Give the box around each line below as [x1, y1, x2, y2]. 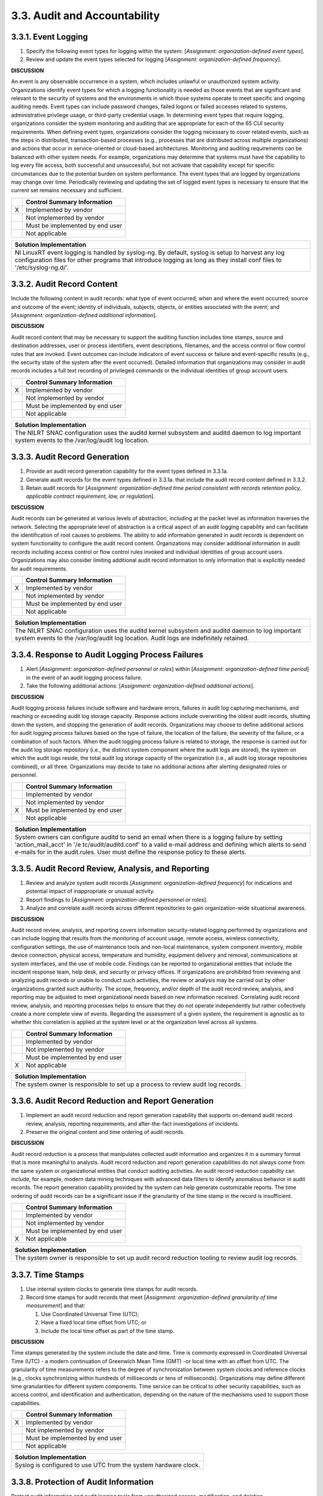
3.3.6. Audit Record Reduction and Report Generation [11, 1096, 214, 1106]
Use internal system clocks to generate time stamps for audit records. [26, 1285, 199, 1293]
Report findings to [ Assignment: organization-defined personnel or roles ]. [26, 896, 208, 903]
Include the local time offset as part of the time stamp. [41, 1327, 175, 1334]
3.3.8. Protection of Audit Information [11, 1477, 154, 1487]
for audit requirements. [11, 565, 68, 572]
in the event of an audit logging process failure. [26, 674, 143, 681]
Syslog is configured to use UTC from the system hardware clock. [14, 1461, 200, 1469]
